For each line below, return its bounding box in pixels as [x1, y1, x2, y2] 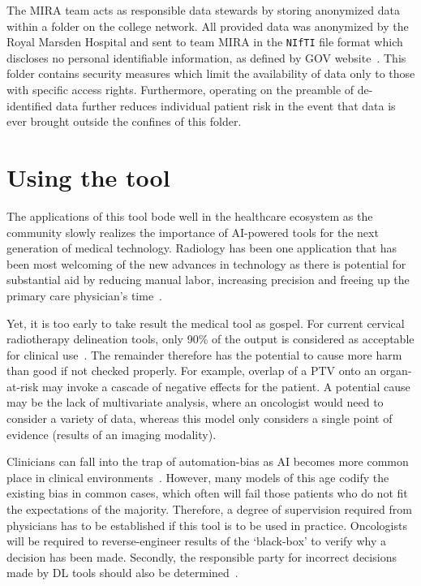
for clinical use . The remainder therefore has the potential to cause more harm [6, 346, 402, 363]
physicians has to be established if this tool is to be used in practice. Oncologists [6, 516, 407, 533]
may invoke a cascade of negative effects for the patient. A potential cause [42, 377, 410, 394]
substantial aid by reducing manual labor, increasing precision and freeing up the [6, 271, 410, 288]
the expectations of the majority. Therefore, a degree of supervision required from [6, 501, 412, 518]
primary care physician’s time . [6, 287, 163, 304]
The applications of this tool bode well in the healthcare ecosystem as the [6, 207, 373, 224]
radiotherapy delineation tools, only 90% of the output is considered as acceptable [6, 330, 415, 347]
